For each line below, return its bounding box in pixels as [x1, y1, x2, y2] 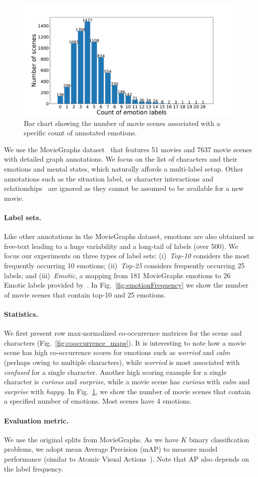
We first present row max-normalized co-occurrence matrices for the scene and [4, 328, 242, 338]
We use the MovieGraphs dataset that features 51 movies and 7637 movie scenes [4, 144, 252, 154]
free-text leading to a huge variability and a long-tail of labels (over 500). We [4, 240, 238, 251]
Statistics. [4, 308, 38, 319]
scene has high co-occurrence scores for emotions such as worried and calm [4, 347, 230, 358]
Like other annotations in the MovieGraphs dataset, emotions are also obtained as [4, 231, 254, 241]
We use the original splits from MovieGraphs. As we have [4, 434, 179, 444]
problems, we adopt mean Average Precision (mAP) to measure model [4, 444, 218, 454]
